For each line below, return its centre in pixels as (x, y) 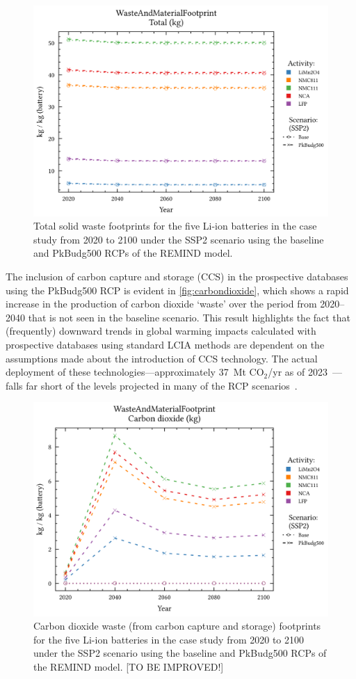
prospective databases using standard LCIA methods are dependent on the (165, 345)
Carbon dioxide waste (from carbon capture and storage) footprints (177, 626)
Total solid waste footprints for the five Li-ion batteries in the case (175, 226)
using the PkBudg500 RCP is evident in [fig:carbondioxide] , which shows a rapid (177, 290)
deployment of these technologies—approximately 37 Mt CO (135, 372)
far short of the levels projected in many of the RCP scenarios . (162, 385)
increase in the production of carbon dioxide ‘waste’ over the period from (161, 304)
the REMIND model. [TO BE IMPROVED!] (129, 666)
